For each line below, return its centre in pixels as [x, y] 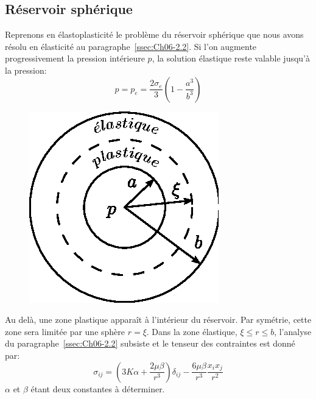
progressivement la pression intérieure [75, 58]
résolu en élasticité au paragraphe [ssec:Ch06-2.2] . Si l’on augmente [131, 46]
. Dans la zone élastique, [192, 331]
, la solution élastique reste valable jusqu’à [231, 58]
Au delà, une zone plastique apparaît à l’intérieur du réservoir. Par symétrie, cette [158, 320]
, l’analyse [293, 331]
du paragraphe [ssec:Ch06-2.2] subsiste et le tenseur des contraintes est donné [150, 343]
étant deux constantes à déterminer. [98, 388]
